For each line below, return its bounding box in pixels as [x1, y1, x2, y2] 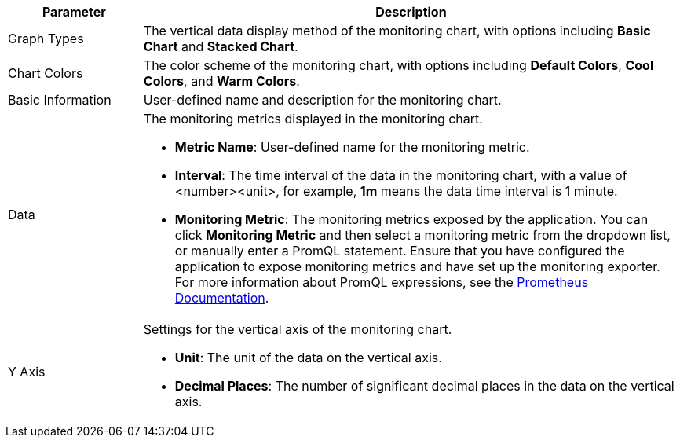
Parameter [42, 4, 106, 20]
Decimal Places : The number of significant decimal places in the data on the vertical [174, 378, 675, 394]
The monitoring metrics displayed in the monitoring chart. [143, 111, 483, 127]
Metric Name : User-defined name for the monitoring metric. [174, 139, 530, 155]
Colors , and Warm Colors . [143, 73, 300, 89]
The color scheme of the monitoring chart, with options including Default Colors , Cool [143, 57, 654, 73]
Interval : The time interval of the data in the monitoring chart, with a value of [174, 167, 627, 183]
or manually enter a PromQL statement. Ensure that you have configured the [174, 243, 625, 259]
